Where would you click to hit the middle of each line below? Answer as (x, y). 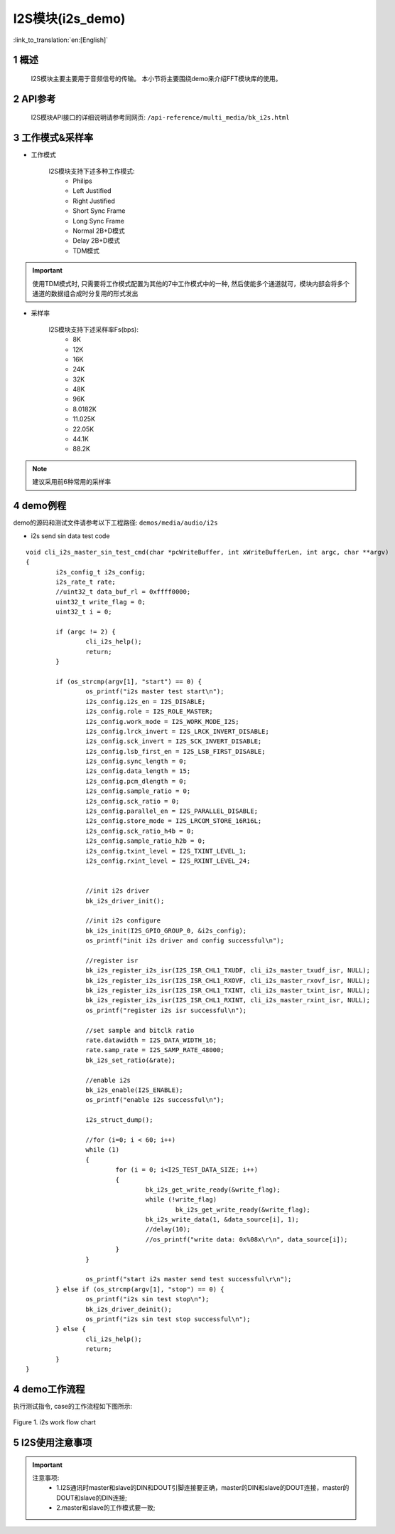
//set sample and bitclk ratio (140, 1030)
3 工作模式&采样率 (53, 138)
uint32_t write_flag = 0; (101, 602)
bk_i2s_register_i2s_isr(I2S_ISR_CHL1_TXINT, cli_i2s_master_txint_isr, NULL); (228, 991)
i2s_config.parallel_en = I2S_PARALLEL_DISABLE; (172, 811)
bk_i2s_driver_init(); (125, 901)
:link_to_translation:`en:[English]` (61, 40)
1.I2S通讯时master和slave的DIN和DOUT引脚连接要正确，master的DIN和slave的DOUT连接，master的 (203, 1488)
